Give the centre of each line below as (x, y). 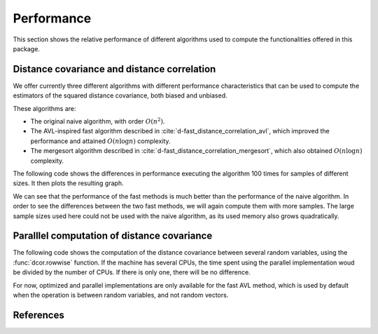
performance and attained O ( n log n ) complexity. (100, 141)
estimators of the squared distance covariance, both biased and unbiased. (120, 95)
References (38, 315)
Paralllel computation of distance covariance (113, 236)
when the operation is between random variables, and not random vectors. (121, 295)
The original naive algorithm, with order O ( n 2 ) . (98, 121)
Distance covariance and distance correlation (114, 69)
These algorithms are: (44, 108)
